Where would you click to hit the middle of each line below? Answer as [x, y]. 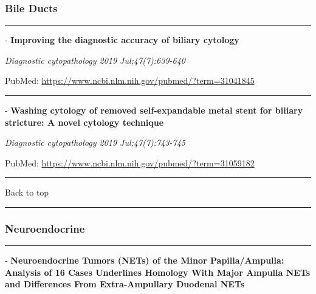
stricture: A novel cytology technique [84, 122]
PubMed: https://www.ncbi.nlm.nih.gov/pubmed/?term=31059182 [130, 162]
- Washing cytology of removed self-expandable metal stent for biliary [154, 110]
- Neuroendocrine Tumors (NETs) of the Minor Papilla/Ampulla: [145, 260]
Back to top [27, 192]
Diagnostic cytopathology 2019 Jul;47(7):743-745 [95, 142]
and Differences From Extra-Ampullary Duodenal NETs [125, 284]
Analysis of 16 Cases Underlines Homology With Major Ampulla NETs [158, 272]
